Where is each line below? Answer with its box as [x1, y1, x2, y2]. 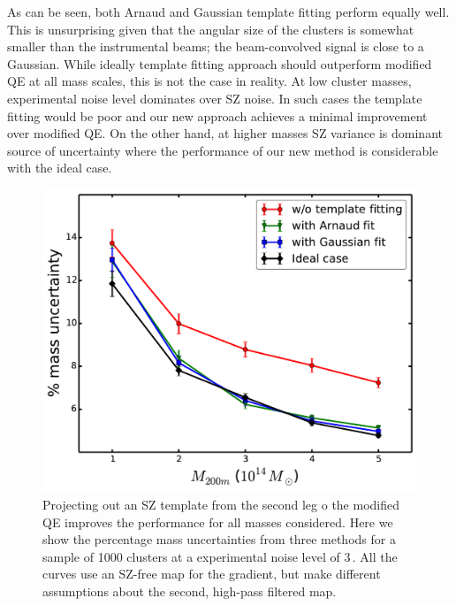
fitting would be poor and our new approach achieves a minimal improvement [7, 106, 428, 125]
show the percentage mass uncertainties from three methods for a [42, 530, 396, 548]
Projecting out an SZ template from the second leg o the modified [42, 495, 400, 513]
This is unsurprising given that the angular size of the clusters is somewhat [7, 19, 414, 38]
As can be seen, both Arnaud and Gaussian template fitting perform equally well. [7, 3, 450, 20]
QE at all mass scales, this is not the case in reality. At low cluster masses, [7, 72, 412, 90]
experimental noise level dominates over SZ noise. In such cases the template [7, 88, 422, 107]
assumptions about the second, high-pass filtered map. [42, 581, 337, 600]
